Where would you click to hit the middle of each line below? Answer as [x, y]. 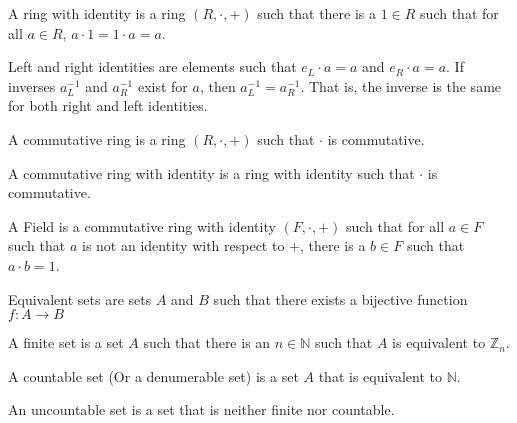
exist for [162, 85]
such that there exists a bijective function [340, 298]
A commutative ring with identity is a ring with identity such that [211, 172]
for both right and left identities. [108, 105]
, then [217, 85]
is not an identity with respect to [183, 245]
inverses [32, 85]
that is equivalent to [380, 375]
